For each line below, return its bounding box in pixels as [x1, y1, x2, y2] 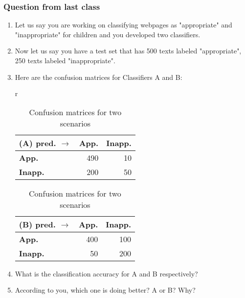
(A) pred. [19, 137, 56, 149]
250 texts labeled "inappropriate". [15, 55, 115, 65]
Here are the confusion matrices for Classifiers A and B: [15, 72, 182, 82]
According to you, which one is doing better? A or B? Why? [15, 285, 196, 295]
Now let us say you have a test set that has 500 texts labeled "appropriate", [15, 46, 242, 56]
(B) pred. [19, 218, 56, 230]
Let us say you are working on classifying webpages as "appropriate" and [15, 20, 232, 30]
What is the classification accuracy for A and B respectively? [15, 268, 198, 278]
